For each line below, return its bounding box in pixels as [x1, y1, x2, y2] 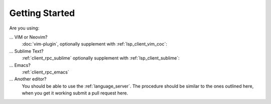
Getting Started [9, 7, 75, 18]
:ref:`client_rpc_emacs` [22, 69, 70, 75]
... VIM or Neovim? [9, 34, 48, 40]
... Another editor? [9, 76, 47, 82]
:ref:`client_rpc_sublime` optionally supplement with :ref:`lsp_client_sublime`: [22, 55, 180, 61]
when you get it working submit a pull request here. [22, 90, 128, 96]
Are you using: [9, 25, 40, 31]
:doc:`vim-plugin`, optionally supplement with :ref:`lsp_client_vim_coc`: [22, 41, 168, 47]
